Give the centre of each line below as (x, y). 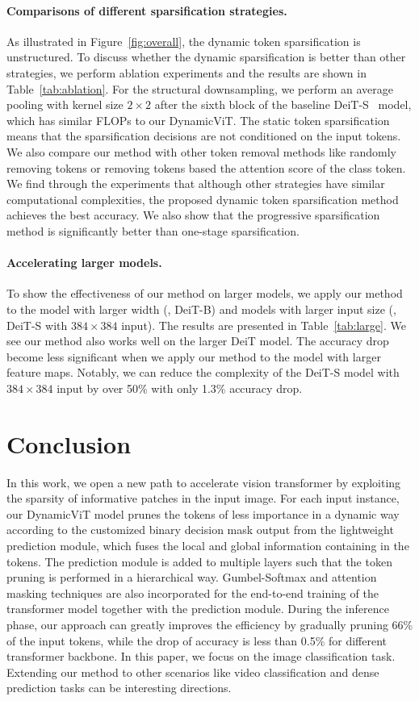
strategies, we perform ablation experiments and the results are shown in (186, 72)
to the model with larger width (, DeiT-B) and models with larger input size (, (201, 309)
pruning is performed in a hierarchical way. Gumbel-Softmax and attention (192, 577)
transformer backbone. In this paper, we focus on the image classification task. (201, 656)
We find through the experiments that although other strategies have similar (196, 184)
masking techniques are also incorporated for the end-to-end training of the (193, 593)
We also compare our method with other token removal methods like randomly (201, 151)
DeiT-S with (37, 325)
